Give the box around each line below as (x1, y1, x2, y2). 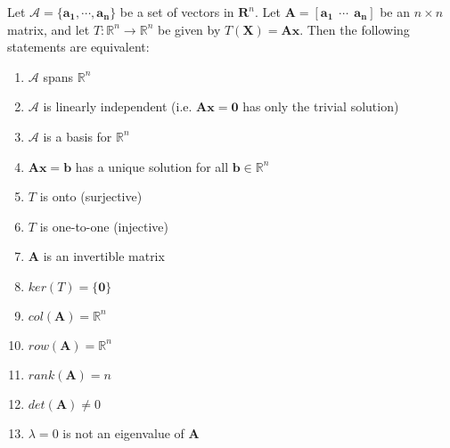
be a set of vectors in (119, 3, 234, 20)
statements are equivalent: (7, 37, 150, 56)
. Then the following (299, 20, 410, 38)
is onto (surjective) (39, 187, 143, 206)
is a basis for (43, 126, 112, 145)
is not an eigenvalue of (62, 423, 184, 442)
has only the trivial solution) (242, 97, 399, 116)
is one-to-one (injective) (39, 216, 168, 235)
